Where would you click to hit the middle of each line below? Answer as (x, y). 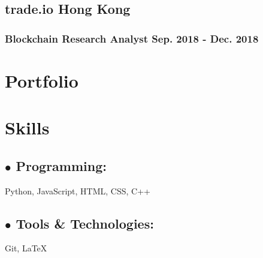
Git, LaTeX (26, 248)
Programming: (61, 165)
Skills (27, 127)
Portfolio (42, 80)
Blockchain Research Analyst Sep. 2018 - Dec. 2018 (132, 38)
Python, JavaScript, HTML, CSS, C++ (78, 190)
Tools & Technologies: (85, 223)
